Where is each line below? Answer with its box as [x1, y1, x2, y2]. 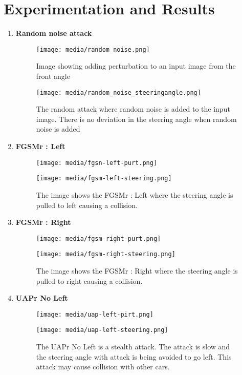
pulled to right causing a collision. [36, 275, 143, 286]
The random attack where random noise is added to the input [36, 103, 230, 114]
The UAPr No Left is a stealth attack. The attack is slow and [36, 341, 230, 352]
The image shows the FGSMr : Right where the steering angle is [36, 265, 238, 276]
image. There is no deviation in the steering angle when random [36, 113, 237, 124]
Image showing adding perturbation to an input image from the [36, 60, 236, 71]
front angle [36, 70, 70, 81]
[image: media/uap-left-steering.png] [36, 326, 168, 334]
